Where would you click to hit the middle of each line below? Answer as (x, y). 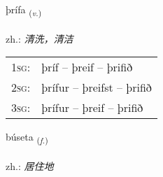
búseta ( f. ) (27, 138)
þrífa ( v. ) (24, 10)
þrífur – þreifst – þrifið (97, 87)
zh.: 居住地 (30, 166)
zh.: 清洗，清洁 (40, 38)
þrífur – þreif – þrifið (92, 108)
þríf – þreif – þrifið (87, 67)
